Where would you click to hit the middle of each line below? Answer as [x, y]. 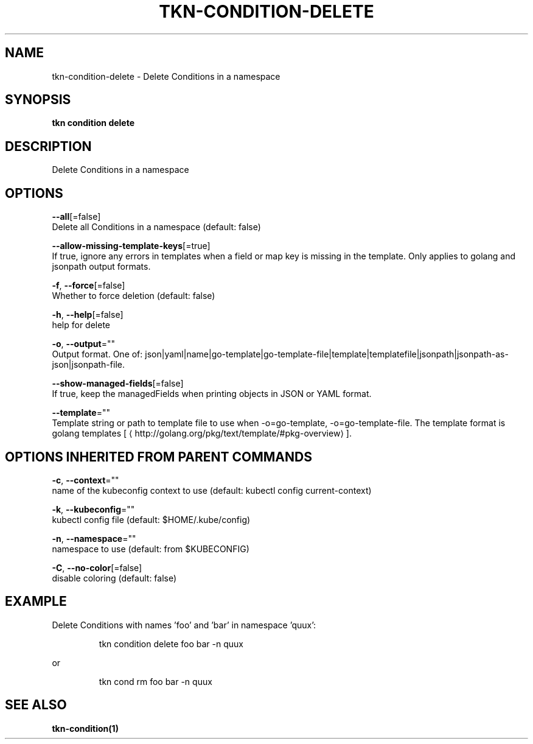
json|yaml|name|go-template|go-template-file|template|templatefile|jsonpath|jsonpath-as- [327, 354]
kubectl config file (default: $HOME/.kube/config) [151, 519]
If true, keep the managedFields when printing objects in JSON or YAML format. [212, 394]
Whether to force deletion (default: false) [134, 296]
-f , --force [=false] [89, 286]
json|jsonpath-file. [88, 365]
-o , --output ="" [84, 344]
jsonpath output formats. [101, 267]
